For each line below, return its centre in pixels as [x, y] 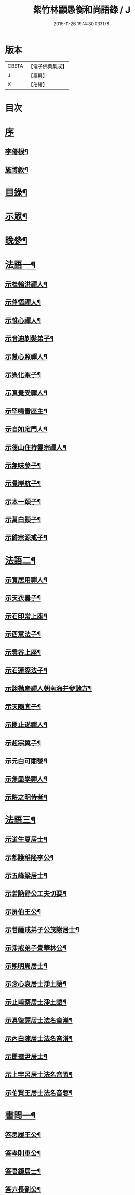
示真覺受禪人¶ [26, 393]
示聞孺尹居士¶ [26, 1056]
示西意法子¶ [23, 634]
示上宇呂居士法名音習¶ [39, 1075]
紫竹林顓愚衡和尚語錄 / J [82, 10]
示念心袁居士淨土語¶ [36, 984]
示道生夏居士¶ [26, 839]
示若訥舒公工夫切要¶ [36, 893]
